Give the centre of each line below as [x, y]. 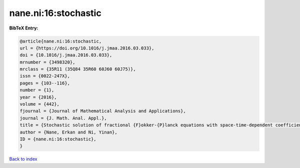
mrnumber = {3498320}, [47, 62]
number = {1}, [37, 90]
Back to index [23, 159]
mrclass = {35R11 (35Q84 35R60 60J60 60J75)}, [78, 69]
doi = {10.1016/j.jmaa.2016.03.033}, [66, 55]
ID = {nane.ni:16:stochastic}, [58, 139]
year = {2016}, [38, 97]
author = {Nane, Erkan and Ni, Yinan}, [68, 132]
